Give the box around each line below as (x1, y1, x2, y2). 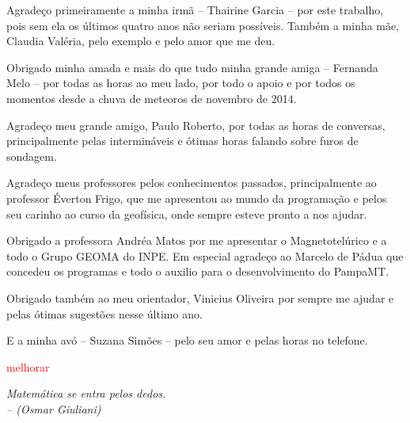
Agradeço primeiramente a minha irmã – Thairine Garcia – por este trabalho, (6, 2, 384, 17)
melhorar (6, 358, 50, 375)
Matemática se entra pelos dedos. (6, 385, 166, 402)
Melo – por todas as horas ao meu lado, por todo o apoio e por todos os (6, 74, 355, 91)
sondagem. (6, 147, 57, 164)
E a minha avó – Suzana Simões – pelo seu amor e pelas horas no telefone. (6, 332, 368, 349)
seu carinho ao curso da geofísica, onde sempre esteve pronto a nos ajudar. (6, 205, 367, 222)
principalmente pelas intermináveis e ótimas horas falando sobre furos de (6, 132, 359, 149)
